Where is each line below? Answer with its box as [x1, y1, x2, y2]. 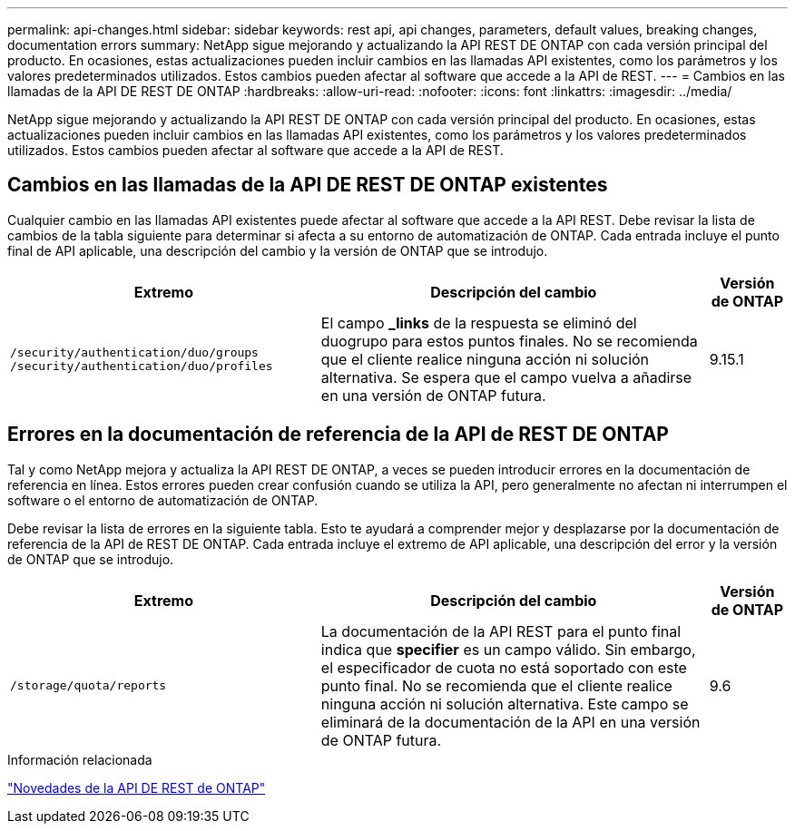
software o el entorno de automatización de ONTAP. [7, 492, 319, 508]
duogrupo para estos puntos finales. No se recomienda [320, 331, 698, 350]
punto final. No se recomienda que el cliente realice [320, 676, 672, 695]
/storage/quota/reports [10, 679, 167, 693]
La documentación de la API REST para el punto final [320, 621, 682, 640]
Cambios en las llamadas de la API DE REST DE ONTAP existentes [7, 173, 608, 197]
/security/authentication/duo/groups [10, 345, 259, 359]
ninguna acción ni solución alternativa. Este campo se [320, 694, 689, 713]
